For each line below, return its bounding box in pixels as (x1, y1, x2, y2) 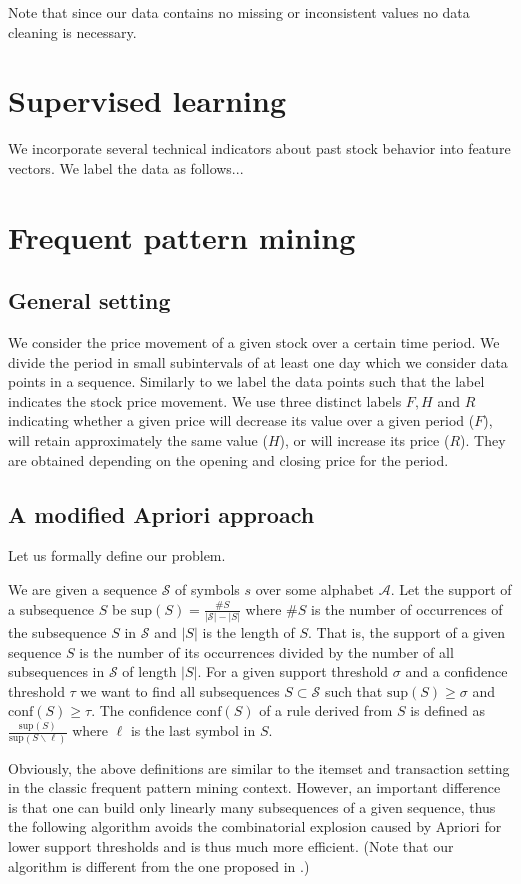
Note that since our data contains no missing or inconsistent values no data (8, 2, 470, 22)
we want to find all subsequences (80, 680, 280, 701)
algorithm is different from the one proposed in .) (8, 855, 310, 876)
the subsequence (8, 621, 107, 642)
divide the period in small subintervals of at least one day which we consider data (8, 351, 508, 372)
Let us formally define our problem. (8, 545, 226, 566)
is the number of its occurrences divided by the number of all (79, 641, 454, 662)
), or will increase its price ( (279, 430, 450, 451)
